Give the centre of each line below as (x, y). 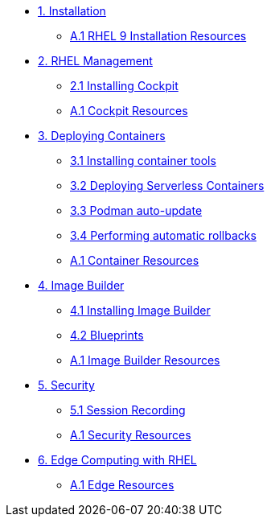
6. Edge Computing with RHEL (117, 460)
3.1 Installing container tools (143, 161)
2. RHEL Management (95, 61)
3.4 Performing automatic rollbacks (163, 235)
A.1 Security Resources (131, 435)
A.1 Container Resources (135, 260)
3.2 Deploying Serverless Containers (167, 185)
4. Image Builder (81, 285)
